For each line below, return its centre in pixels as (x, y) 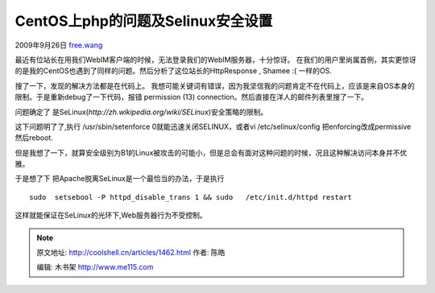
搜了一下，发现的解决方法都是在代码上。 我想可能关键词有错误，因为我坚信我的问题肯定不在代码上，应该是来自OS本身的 (215, 85)
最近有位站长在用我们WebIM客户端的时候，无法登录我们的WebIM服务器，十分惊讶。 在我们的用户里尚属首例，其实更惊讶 (215, 60)
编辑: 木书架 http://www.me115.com (95, 267)
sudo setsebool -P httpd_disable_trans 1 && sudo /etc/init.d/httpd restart (191, 197)
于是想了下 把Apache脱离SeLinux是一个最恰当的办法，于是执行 (120, 179)
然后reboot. (34, 138)
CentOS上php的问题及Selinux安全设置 (144, 21)
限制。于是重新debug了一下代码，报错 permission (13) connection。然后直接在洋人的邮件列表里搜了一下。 (191, 97)
